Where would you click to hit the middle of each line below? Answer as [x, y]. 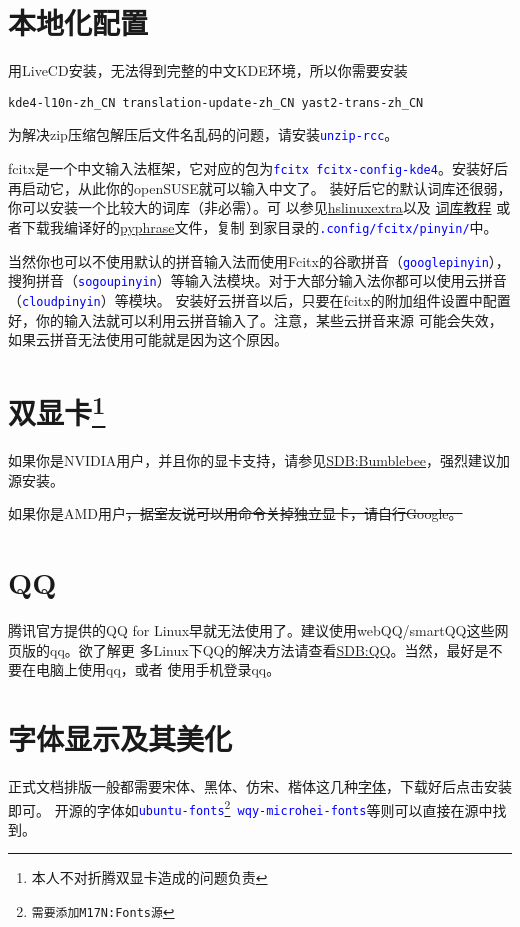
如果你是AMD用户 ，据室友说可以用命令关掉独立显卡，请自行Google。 [235, 513]
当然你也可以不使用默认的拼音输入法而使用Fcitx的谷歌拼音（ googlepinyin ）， [259, 260]
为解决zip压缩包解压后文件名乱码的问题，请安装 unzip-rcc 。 [203, 134]
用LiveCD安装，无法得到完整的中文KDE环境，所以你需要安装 [208, 70]
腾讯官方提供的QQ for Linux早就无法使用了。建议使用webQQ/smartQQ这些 [251, 630]
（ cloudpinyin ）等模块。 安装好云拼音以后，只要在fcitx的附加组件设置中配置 [259, 299]
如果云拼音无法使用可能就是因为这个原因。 [148, 339]
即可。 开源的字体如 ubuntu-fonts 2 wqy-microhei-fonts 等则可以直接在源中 [250, 808]
